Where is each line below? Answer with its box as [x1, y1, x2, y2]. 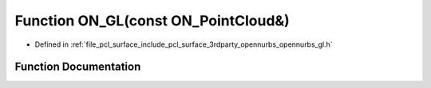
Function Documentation [14, 60, 141, 74]
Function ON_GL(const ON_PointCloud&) [14, 12, 291, 29]
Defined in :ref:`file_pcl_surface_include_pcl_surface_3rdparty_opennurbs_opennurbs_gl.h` [34, 40, 333, 49]
